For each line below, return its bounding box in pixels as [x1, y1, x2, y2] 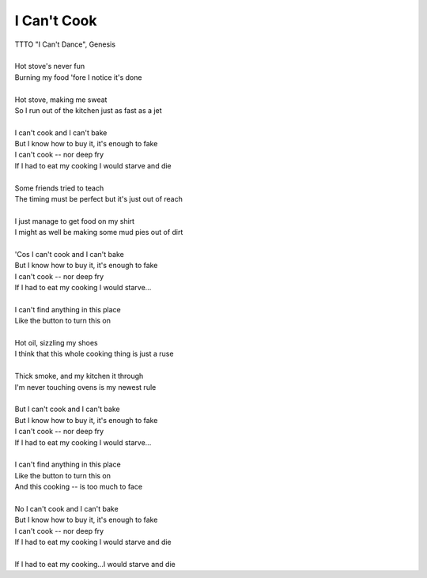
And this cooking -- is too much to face [14, 482, 142, 492]
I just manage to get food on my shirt [14, 216, 134, 225]
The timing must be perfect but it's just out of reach [14, 195, 183, 204]
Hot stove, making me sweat [14, 95, 108, 104]
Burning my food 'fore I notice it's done [14, 72, 142, 82]
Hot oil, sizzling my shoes [14, 338, 98, 348]
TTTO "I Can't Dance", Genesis [14, 40, 116, 49]
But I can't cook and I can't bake [14, 404, 120, 414]
